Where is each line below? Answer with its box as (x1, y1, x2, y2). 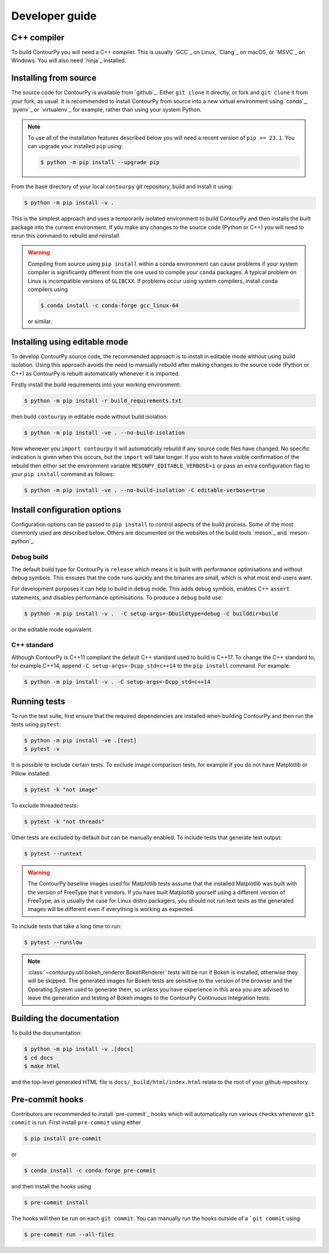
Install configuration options (11, 505, 121, 515)
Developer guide (11, 9, 97, 23)
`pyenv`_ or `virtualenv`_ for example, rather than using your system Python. (11, 106, 202, 113)
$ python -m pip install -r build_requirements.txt (24, 397, 182, 405)
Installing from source (11, 73, 97, 83)
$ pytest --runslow (24, 939, 82, 946)
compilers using (27, 285, 68, 293)
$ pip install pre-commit (24, 1135, 102, 1142)
